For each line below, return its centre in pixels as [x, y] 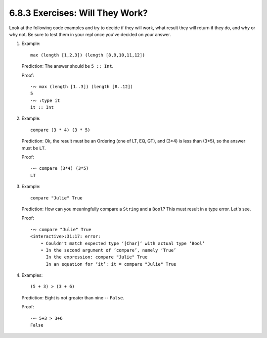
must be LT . [34, 148]
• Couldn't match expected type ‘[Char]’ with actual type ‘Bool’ [123, 243]
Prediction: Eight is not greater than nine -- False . [73, 297]
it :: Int [42, 107]
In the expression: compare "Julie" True [97, 257]
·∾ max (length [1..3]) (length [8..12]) [82, 86]
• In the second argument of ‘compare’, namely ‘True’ [108, 250]
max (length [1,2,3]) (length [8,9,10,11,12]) [88, 55]
